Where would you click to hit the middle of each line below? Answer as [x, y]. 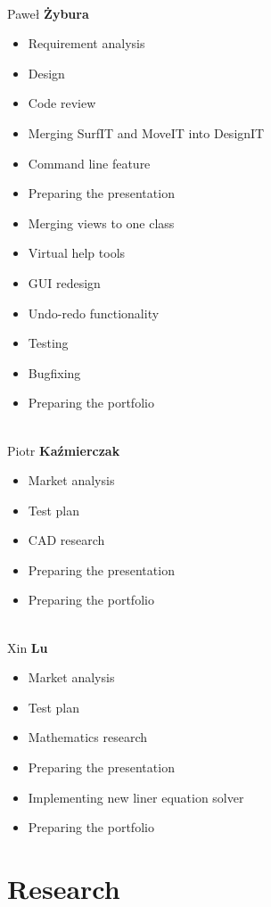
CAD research [66, 540]
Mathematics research [88, 737]
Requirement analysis [86, 43]
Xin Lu [28, 647]
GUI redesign [64, 282]
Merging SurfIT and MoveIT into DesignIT [146, 132]
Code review [62, 103]
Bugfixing [54, 372]
